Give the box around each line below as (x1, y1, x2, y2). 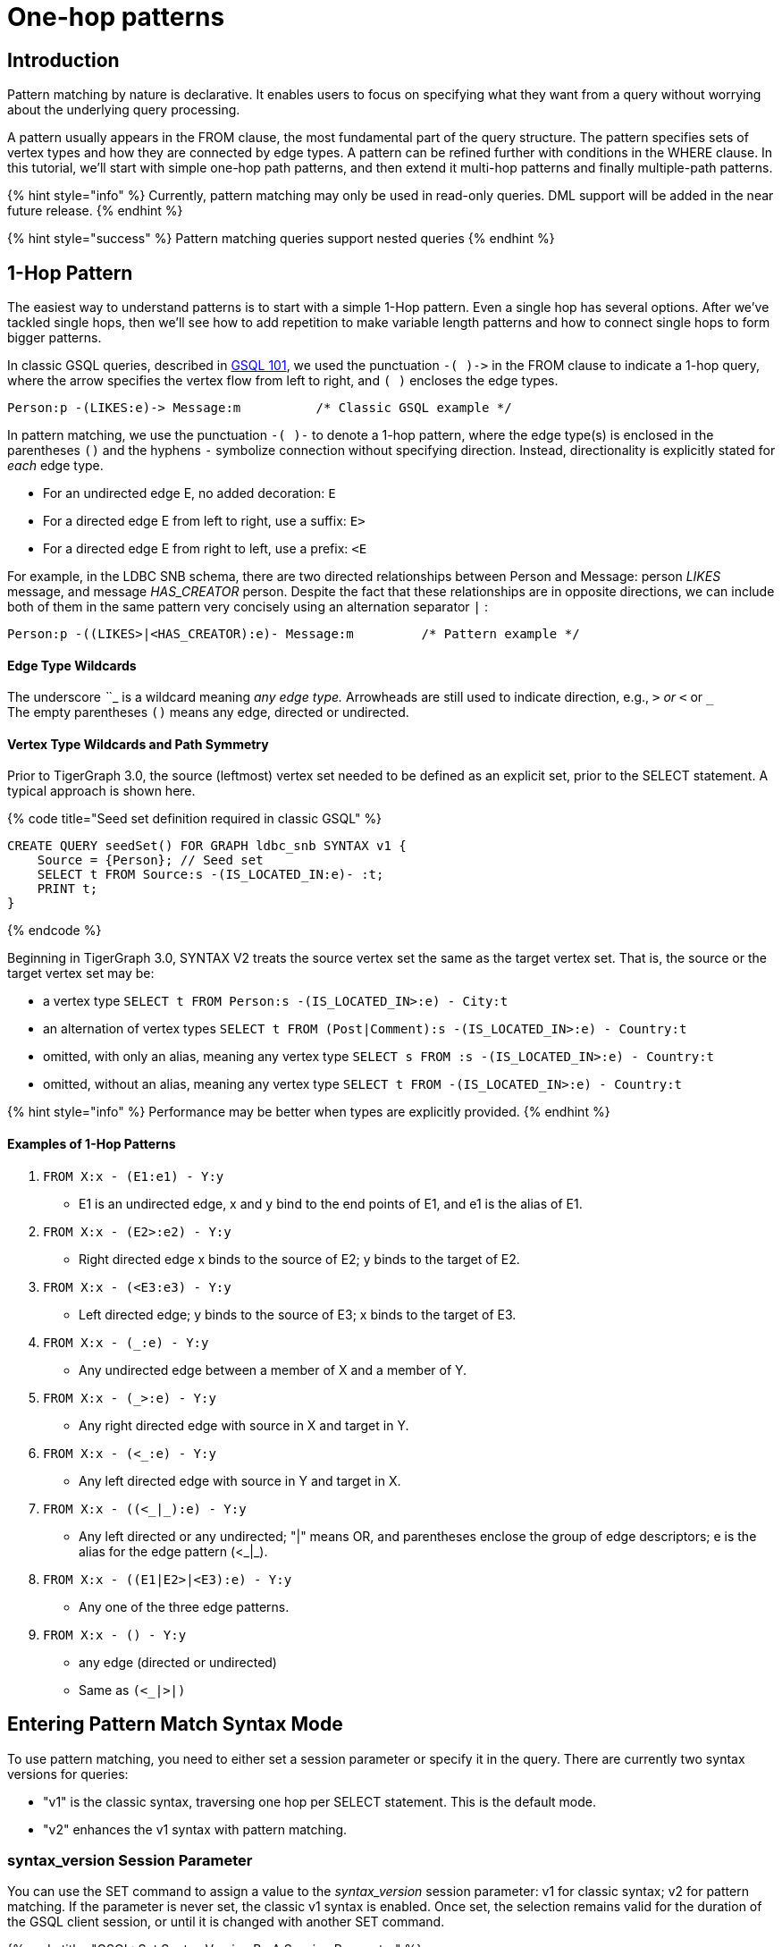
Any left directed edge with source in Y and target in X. (79, 1472, 401, 1488)
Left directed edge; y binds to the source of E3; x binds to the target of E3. (79, 1306, 517, 1322)
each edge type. (7, 458, 104, 474)
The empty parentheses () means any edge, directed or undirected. (7, 704, 409, 721)
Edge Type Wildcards (7, 657, 137, 673)
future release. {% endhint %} (7, 203, 183, 219)
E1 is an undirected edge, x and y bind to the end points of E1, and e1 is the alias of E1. (79, 1195, 583, 1211)
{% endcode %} (7, 923, 102, 939)
